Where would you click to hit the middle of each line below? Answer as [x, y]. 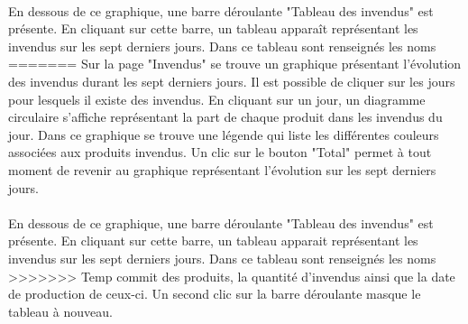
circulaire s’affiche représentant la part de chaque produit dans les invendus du [225, 117]
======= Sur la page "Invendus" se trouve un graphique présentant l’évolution [235, 64]
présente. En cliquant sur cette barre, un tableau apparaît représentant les [213, 28]
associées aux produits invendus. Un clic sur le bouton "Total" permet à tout [220, 152]
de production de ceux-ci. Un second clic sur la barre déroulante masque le [215, 294]
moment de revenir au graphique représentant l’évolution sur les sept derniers [222, 169]
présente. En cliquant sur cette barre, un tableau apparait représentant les [213, 241]
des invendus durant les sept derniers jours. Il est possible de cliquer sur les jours [232, 81]
